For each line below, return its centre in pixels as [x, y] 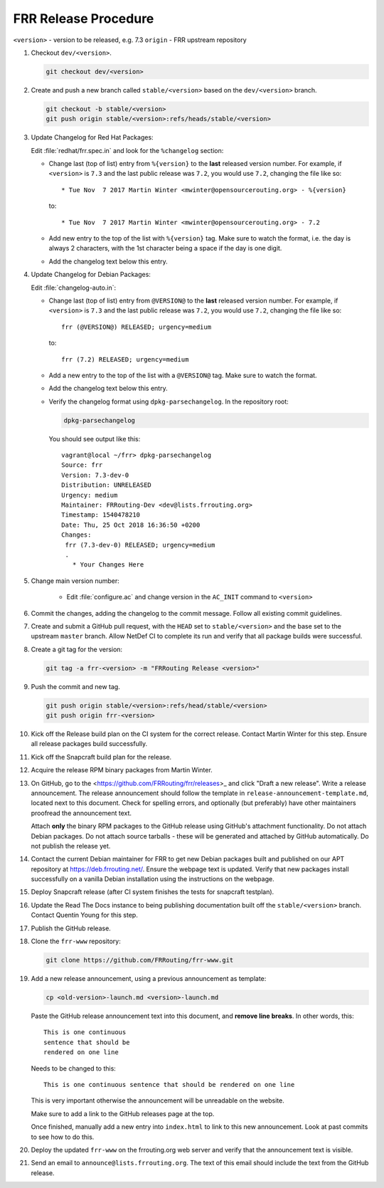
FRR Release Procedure [84, 19]
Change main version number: [75, 581]
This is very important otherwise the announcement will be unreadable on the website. [158, 1100]
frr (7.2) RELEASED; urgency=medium [125, 359]
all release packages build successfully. [89, 744]
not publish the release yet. [71, 846]
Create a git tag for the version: [77, 649]
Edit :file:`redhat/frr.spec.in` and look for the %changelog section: [127, 150]
